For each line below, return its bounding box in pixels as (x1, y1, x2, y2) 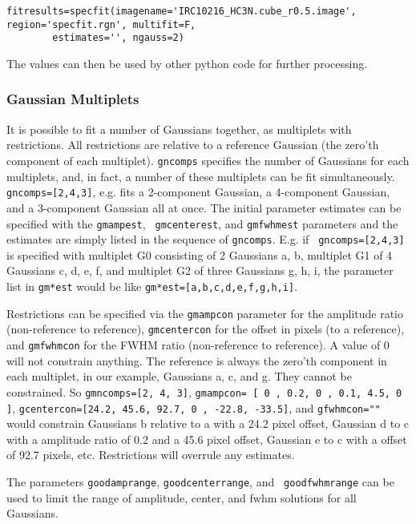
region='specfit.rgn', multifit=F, (6, 18, 196, 30)
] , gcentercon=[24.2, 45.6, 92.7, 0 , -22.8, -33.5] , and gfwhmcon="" (6, 399, 381, 416)
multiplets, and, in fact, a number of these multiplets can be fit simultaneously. (6, 167, 395, 184)
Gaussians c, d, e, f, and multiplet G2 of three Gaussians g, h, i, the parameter (6, 262, 394, 279)
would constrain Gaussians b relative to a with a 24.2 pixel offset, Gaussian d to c (6, 415, 410, 432)
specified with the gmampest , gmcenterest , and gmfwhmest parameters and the (6, 215, 398, 232)
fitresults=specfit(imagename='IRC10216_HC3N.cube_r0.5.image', (6, 6, 357, 17)
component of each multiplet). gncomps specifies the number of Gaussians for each (6, 151, 410, 168)
